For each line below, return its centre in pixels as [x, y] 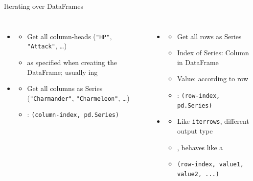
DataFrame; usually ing [62, 72]
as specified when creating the [72, 62]
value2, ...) [198, 174]
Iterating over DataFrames [44, 6]
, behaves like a [200, 147]
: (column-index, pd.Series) [73, 114]
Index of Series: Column [213, 53]
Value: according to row [213, 79]
